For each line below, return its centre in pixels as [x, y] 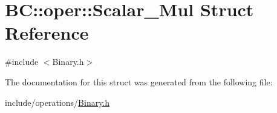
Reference [47, 33]
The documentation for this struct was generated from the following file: [139, 81]
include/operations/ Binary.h [57, 102]
